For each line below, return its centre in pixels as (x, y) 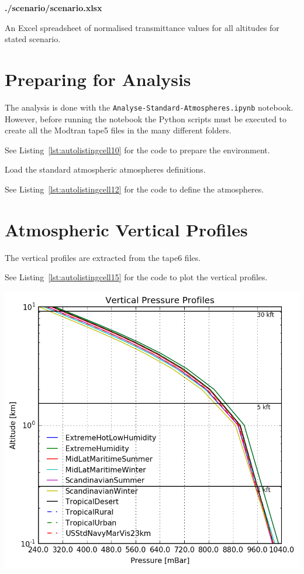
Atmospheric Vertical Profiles (126, 229)
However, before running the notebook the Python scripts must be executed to (146, 118)
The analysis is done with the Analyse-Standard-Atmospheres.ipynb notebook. (149, 107)
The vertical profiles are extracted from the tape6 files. (103, 257)
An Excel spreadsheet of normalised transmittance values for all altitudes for (142, 27)
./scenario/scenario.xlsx (53, 8)
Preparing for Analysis (98, 79)
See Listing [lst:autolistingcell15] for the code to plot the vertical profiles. (136, 277)
